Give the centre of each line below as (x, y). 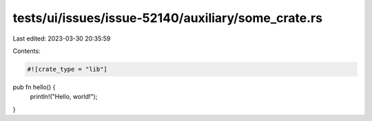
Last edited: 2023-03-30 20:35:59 (62, 38)
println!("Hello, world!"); (64, 97)
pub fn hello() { (34, 87)
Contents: (27, 51)
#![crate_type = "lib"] (68, 69)
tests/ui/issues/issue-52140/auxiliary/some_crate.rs (168, 18)
